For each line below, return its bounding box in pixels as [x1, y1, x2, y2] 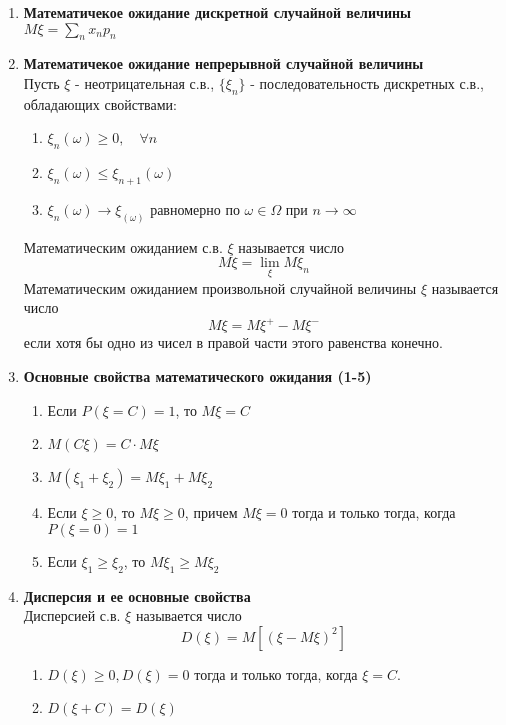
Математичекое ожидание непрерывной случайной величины [23, 53, 424, 74]
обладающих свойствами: [23, 93, 177, 114]
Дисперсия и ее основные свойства [23, 585, 251, 606]
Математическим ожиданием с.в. [23, 236, 223, 257]
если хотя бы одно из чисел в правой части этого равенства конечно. [23, 332, 443, 353]
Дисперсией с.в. [23, 605, 121, 626]
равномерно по [150, 198, 240, 219]
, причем [184, 502, 238, 523]
